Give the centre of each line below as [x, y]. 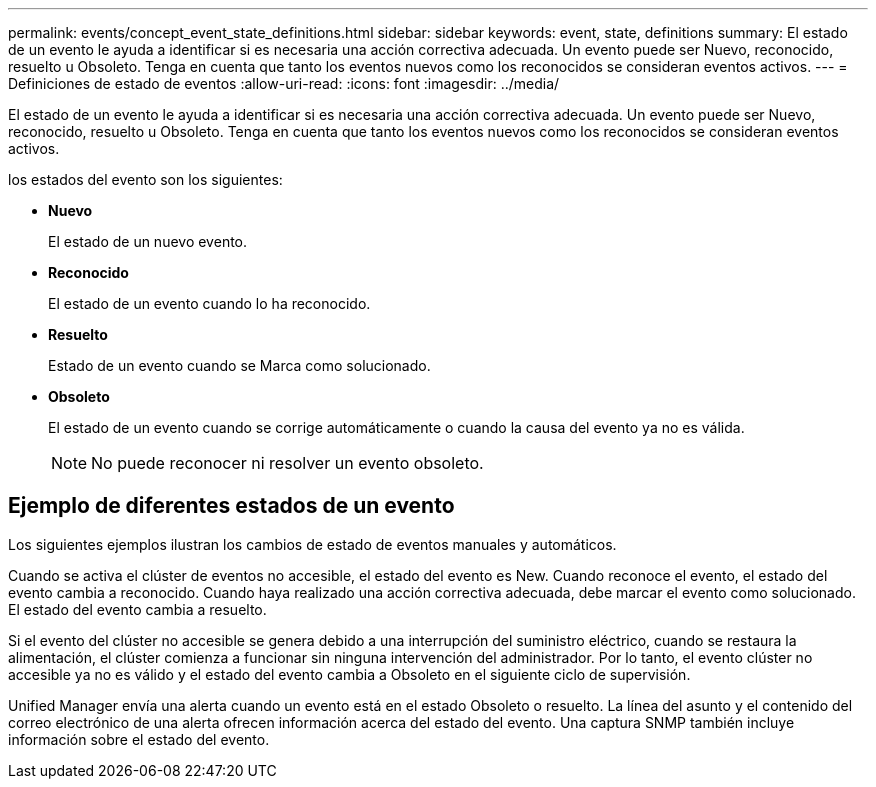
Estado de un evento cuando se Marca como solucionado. [239, 365]
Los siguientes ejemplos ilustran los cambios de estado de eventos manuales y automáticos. [312, 544]
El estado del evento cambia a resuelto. [137, 609]
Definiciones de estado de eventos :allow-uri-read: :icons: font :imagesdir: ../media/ [284, 83]
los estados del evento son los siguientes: [145, 179]
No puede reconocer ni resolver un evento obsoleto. [287, 463]
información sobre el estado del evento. [139, 739]
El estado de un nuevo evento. [148, 241]
